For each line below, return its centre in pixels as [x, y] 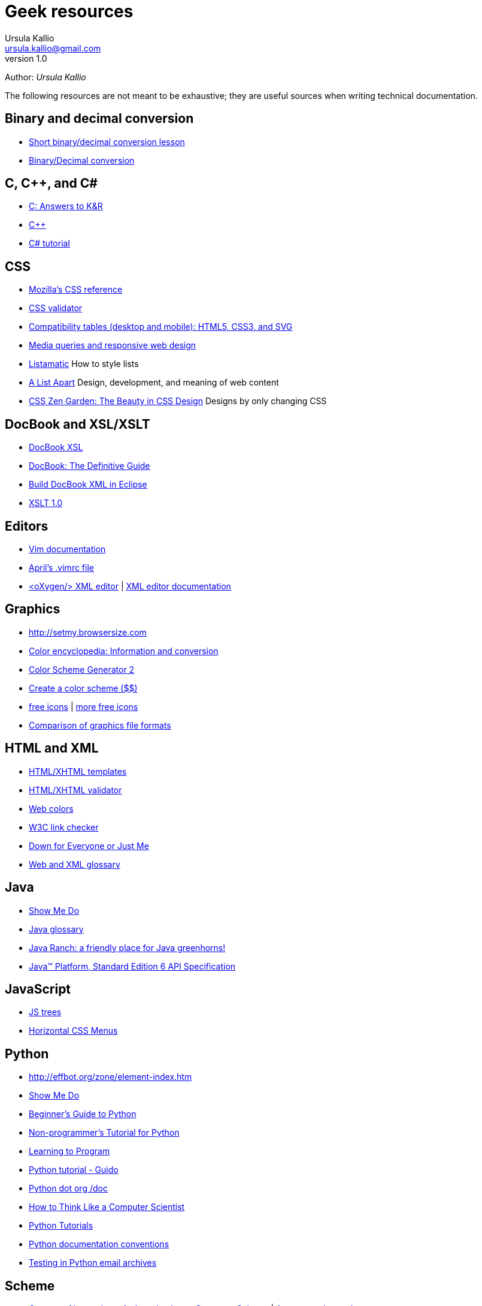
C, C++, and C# [51, 183]
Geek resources [69, 11]
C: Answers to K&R [66, 206]
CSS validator [56, 308]
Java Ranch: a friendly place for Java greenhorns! [127, 947]
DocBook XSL [56, 447]
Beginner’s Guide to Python [83, 1114]
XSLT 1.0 [46, 503]
